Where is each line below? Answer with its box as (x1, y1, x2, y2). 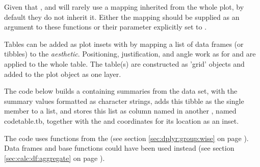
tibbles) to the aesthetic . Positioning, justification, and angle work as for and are (4, 48, 256, 59)
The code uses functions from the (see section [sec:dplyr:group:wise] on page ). (4, 132, 249, 143)
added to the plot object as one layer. (4, 68, 121, 79)
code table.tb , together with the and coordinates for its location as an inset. (4, 115, 239, 126)
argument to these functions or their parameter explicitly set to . (4, 21, 207, 32)
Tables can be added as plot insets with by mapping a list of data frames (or (4, 38, 244, 49)
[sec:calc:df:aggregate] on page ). (4, 152, 105, 163)
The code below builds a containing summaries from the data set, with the (4, 86, 238, 96)
